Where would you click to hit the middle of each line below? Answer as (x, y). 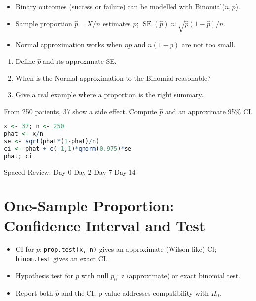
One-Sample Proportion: (89, 206)
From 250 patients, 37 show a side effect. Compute (81, 111)
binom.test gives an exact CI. (62, 259)
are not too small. (209, 44)
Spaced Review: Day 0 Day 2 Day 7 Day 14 (70, 171)
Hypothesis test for (44, 275)
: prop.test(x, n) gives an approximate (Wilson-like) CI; (128, 249)
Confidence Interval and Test (105, 225)
